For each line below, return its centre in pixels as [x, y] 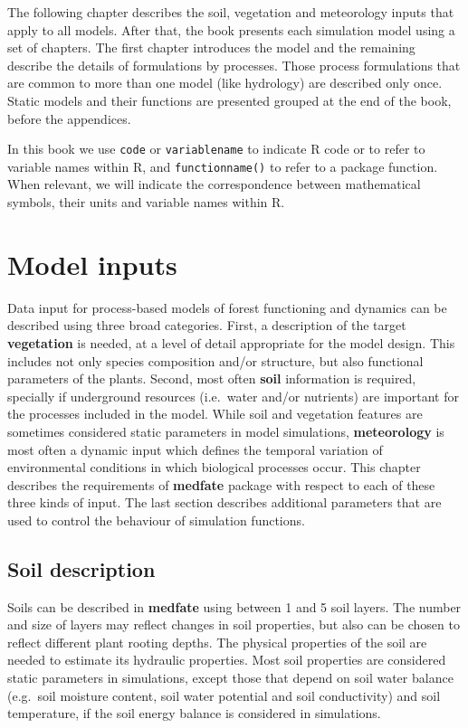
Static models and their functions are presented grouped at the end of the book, [229, 100]
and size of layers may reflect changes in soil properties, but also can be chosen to [234, 624]
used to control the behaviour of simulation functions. [156, 520]
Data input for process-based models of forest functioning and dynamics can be [227, 307]
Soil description [81, 568]
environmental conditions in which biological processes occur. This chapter [214, 467]
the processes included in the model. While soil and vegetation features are [215, 414]
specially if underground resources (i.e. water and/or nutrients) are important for [233, 396]
